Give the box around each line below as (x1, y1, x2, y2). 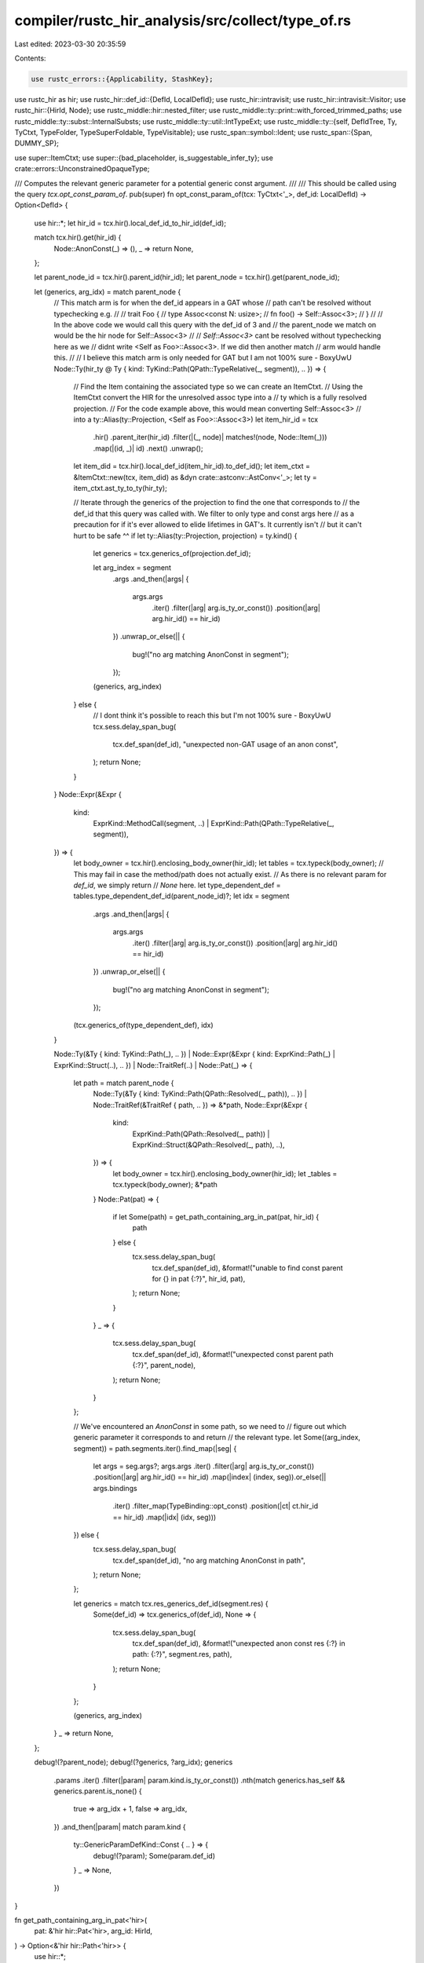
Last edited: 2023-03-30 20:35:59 (14, 39, 126, 49)
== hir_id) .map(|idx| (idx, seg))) (112, 1512, 217, 1522)
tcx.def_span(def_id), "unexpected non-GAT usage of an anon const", (112, 740, 338, 749)
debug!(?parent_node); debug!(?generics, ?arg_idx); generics (34, 1757, 233, 1767)
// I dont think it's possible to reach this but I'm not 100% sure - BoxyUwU (93, 711, 331, 720)
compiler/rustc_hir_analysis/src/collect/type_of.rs (14, 12, 352, 29)
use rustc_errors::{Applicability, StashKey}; (31, 75, 214, 83)
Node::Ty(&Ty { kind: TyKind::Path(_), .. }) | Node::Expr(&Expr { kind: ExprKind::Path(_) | (53, 1049, 335, 1059)
